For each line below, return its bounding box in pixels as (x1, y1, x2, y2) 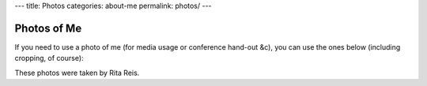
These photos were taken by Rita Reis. (14, 68, 140, 77)
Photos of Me (14, 21, 82, 35)
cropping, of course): (14, 54, 84, 63)
